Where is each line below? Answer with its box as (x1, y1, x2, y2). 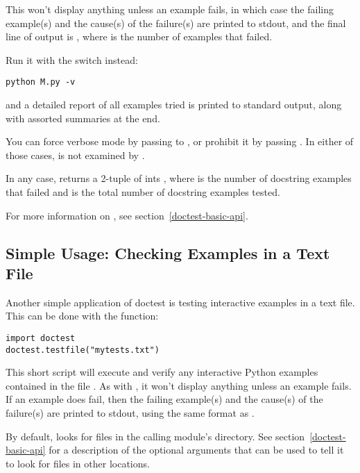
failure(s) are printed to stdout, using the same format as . (6, 406, 255, 420)
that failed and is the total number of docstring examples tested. (6, 185, 280, 199)
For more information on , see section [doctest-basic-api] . (6, 208, 248, 222)
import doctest (6, 333, 76, 343)
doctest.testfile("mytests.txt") (6, 345, 160, 355)
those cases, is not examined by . (6, 147, 145, 162)
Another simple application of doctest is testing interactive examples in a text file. (6, 294, 355, 309)
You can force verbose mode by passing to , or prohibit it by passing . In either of (6, 134, 354, 149)
